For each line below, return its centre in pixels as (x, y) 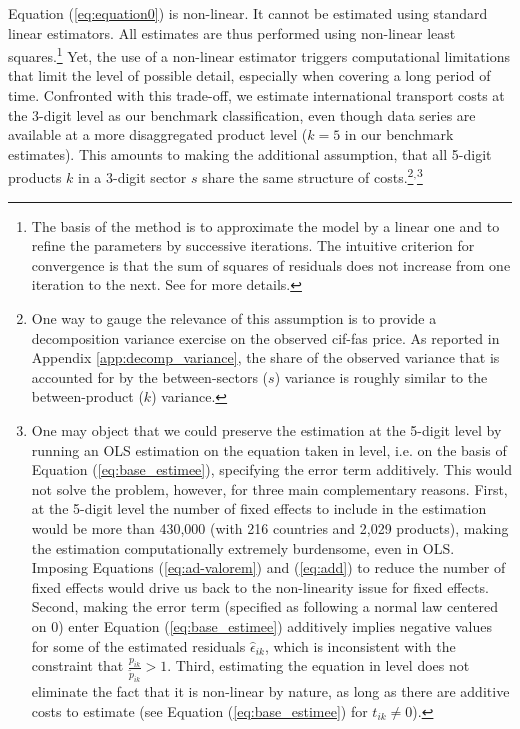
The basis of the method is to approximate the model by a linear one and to (265, 225)
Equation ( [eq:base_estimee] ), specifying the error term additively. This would (271, 469)
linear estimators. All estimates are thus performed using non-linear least (232, 32)
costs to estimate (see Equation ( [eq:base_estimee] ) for (199, 710)
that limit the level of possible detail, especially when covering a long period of (249, 75)
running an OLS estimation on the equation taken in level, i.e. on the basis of (269, 449)
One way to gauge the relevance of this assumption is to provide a (234, 318)
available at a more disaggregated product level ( (158, 134)
